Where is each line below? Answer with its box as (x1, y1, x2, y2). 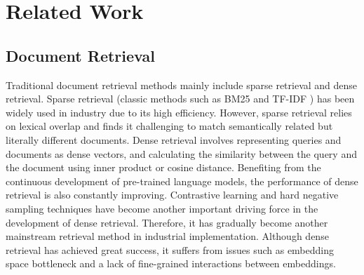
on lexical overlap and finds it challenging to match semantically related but (6, 119, 333, 133)
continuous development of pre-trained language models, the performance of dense (6, 173, 358, 188)
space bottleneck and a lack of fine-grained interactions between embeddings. (6, 256, 336, 271)
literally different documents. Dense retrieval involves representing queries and (6, 132, 342, 147)
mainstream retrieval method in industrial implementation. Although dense (6, 229, 329, 243)
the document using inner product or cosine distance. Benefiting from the (6, 160, 321, 175)
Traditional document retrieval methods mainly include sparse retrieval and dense (6, 77, 358, 92)
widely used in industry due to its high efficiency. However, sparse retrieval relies (6, 105, 352, 119)
